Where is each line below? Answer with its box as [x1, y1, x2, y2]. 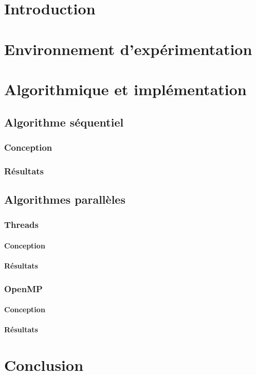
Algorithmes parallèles [4, 191, 125, 207]
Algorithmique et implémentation [4, 78, 247, 99]
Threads [4, 218, 39, 231]
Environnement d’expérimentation [4, 38, 252, 59]
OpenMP [4, 282, 43, 295]
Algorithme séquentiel [4, 114, 124, 130]
